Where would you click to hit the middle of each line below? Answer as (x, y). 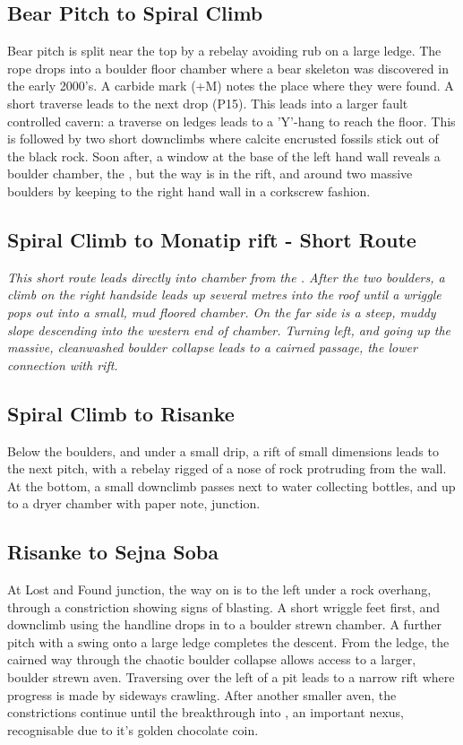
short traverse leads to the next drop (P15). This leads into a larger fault (208, 103)
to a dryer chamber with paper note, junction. (134, 503)
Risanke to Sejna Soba (113, 552)
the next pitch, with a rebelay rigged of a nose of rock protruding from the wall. (227, 468)
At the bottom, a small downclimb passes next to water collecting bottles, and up (231, 485)
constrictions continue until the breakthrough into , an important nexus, (206, 712)
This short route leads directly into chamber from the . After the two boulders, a (226, 277)
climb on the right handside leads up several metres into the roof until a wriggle (224, 295)
